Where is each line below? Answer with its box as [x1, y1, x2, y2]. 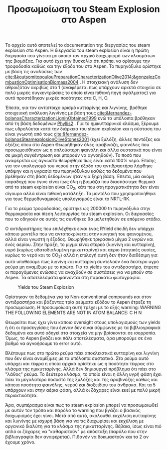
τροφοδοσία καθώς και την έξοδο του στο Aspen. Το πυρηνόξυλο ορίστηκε [5, 63, 162, 69]
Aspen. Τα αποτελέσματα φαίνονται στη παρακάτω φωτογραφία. [5, 274, 141, 280]
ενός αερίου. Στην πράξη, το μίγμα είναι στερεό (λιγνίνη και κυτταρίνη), [5, 241, 156, 247]
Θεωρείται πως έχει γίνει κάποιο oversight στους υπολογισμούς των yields [5, 319, 161, 325]
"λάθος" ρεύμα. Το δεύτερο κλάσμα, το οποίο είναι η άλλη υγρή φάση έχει [5, 371, 162, 377]
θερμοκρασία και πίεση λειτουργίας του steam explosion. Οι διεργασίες [5, 211, 154, 217]
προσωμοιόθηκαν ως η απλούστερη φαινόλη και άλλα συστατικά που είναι [5, 147, 162, 153]
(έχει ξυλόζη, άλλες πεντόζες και [90, 136, 161, 142]
